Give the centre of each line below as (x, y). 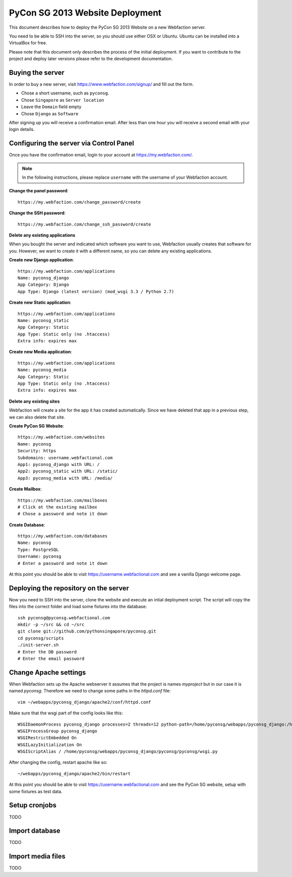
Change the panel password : (39, 191)
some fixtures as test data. (36, 791)
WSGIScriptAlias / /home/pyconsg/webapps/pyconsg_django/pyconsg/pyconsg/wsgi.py (118, 752)
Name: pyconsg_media (42, 370)
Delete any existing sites (34, 401)
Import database (35, 831)
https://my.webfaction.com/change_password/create (79, 202)
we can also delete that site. (37, 417)
